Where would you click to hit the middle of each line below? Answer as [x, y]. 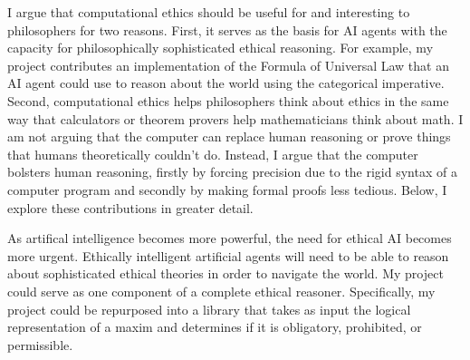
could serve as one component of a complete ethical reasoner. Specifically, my [221, 291]
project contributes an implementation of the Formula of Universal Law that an [228, 65]
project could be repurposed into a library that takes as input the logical [209, 309]
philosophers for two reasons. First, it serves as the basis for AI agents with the [227, 29]
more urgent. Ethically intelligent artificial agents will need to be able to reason [228, 255]
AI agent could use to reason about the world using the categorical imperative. [226, 83]
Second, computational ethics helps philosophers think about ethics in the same [228, 100]
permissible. [40, 344]
